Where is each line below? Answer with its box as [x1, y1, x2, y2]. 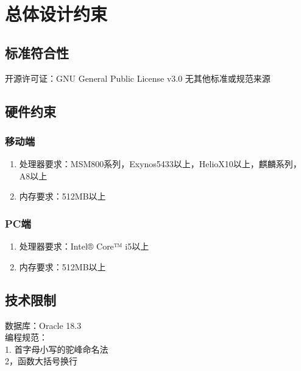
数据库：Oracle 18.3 [5, 319, 82, 331]
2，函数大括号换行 [5, 355, 77, 367]
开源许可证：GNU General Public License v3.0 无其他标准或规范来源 [5, 71, 271, 84]
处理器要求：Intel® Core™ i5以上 [19, 240, 149, 253]
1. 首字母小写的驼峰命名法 [5, 342, 108, 355]
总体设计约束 [5, 1, 108, 26]
